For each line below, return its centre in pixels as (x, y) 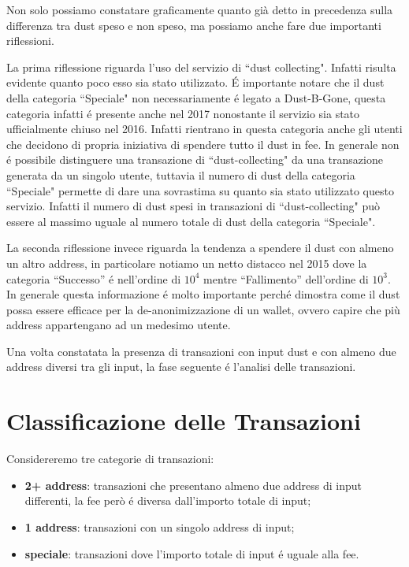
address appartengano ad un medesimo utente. (119, 325)
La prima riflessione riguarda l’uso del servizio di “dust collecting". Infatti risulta (201, 67)
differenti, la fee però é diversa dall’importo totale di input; (168, 500)
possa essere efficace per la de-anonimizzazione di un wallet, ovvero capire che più (203, 309)
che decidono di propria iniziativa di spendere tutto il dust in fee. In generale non (203, 144)
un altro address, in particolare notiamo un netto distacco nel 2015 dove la (187, 263)
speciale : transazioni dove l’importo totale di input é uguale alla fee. (192, 553)
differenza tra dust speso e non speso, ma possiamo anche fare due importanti (194, 25)
